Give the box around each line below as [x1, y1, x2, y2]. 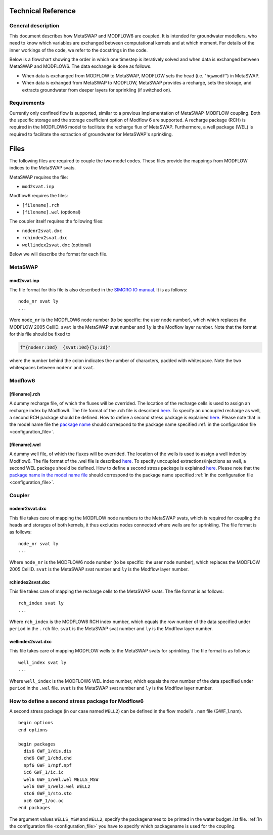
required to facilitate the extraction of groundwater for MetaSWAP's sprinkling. [9, 131, 173, 137]
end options [18, 727, 48, 733]
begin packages [18, 741, 56, 747]
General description [9, 22, 60, 29]
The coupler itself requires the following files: [9, 218, 104, 225]
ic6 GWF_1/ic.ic [23, 769, 64, 775]
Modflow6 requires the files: [9, 193, 68, 199]
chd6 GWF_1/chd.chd [23, 755, 72, 761]
